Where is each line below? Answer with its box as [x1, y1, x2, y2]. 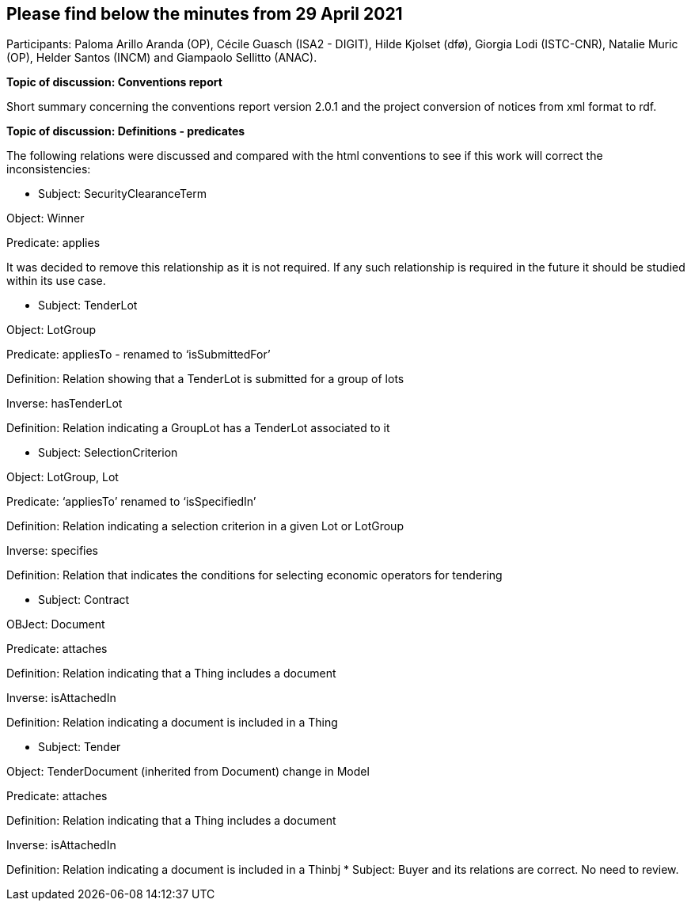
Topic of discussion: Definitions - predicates [6, 124, 245, 139]
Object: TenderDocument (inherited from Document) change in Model [6, 765, 370, 779]
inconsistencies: [6, 162, 91, 176]
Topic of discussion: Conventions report [6, 75, 222, 89]
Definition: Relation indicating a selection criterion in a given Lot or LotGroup [6, 519, 404, 533]
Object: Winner [6, 211, 85, 226]
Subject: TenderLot [38, 298, 138, 313]
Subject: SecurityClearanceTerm [38, 187, 207, 201]
